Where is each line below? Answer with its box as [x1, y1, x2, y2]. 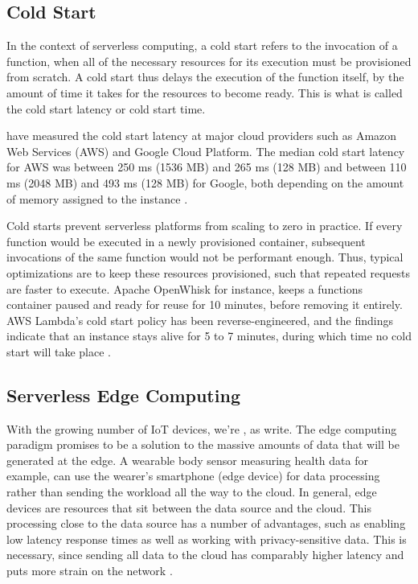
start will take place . [6, 343, 112, 360]
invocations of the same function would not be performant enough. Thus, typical [6, 249, 404, 265]
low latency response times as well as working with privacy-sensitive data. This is [6, 530, 407, 547]
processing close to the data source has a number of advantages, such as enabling [6, 515, 406, 532]
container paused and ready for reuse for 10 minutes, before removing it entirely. [6, 296, 403, 313]
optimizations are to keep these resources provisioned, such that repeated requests [6, 264, 411, 281]
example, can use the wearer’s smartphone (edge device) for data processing [6, 467, 380, 484]
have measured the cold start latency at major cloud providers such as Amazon [6, 127, 397, 144]
